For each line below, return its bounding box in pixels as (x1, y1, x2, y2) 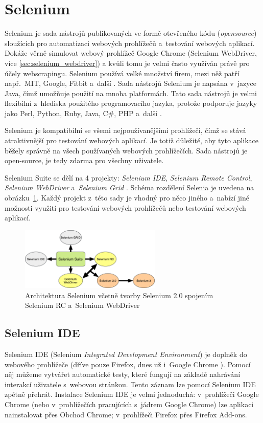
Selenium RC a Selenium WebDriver (25, 300, 140, 310)
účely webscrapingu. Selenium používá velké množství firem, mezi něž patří (5, 68, 240, 78)
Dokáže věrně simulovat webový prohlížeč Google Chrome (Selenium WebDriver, (5, 48, 257, 58)
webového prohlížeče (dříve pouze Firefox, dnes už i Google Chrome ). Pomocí (5, 359, 251, 369)
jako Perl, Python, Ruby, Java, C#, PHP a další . (5, 107, 162, 118)
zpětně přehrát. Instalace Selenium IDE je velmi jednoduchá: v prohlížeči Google (5, 389, 259, 399)
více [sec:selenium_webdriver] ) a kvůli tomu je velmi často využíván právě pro (5, 57, 250, 68)
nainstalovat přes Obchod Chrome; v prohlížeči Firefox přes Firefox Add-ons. (5, 409, 247, 419)
